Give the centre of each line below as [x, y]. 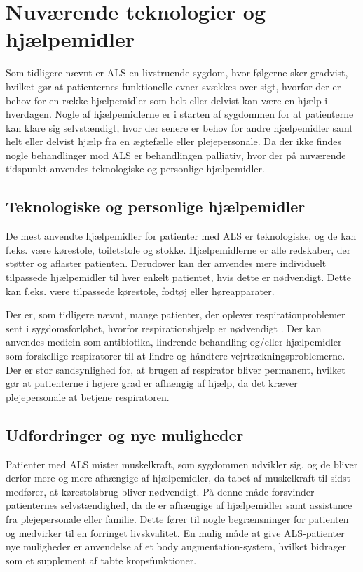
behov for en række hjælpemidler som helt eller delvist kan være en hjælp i [167, 100]
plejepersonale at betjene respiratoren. [88, 396]
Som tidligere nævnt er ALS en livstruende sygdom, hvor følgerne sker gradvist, [177, 73]
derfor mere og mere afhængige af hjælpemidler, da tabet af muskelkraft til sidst [178, 478]
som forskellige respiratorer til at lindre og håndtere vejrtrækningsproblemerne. [176, 356]
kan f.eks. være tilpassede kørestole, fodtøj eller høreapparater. [140, 291]
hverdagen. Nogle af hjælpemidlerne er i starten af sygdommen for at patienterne [180, 114]
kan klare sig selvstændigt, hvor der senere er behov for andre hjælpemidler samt [179, 127]
